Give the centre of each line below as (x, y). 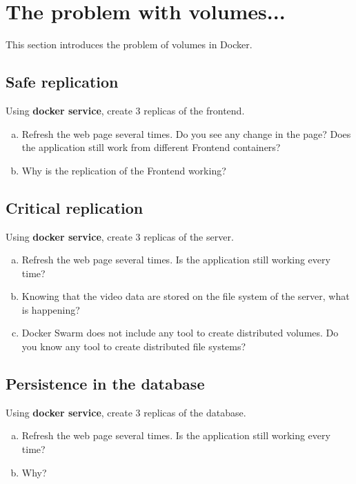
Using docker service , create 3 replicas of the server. (120, 236)
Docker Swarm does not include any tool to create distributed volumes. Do (180, 333)
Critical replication (75, 207)
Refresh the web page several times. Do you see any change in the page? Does (186, 133)
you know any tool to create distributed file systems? (134, 346)
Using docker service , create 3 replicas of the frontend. (125, 110)
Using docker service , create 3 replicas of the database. (126, 412)
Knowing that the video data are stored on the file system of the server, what (186, 296)
